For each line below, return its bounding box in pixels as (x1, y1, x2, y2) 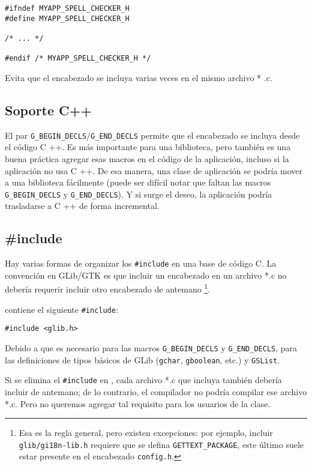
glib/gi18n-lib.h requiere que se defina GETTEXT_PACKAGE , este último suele (19, 438, 304, 450)
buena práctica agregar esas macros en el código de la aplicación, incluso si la (5, 152, 289, 165)
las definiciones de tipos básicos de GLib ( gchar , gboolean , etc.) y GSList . (5, 353, 280, 366)
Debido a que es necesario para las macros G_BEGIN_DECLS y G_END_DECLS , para (5, 342, 298, 354)
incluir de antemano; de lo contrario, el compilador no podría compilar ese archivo (5, 386, 307, 398)
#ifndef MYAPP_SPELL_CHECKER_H (5, 4, 130, 13)
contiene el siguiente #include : (5, 303, 118, 315)
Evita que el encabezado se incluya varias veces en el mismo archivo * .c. (5, 71, 272, 83)
